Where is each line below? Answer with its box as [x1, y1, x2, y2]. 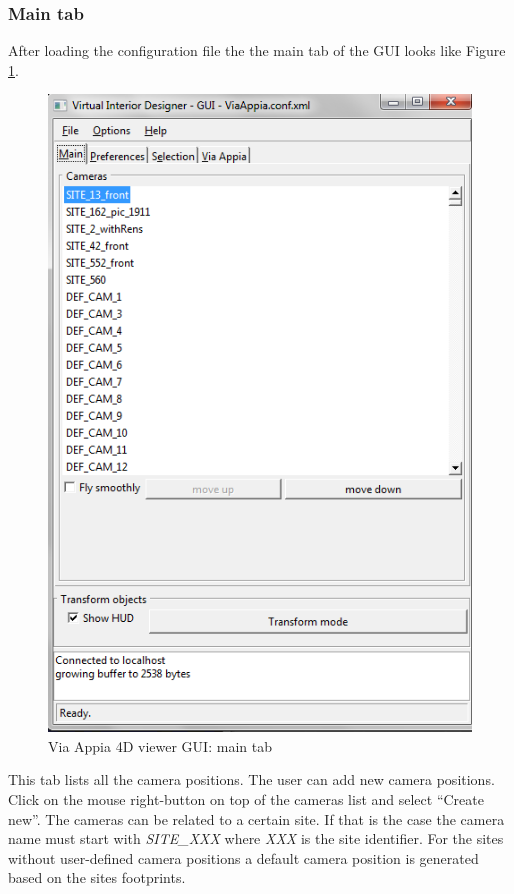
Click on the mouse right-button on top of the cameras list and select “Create [8, 788, 484, 809]
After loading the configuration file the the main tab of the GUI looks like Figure [8, 40, 506, 61]
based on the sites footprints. [8, 867, 186, 888]
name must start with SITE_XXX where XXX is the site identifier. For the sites [8, 828, 504, 849]
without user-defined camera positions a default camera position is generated [8, 847, 479, 868]
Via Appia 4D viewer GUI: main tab [48, 735, 272, 756]
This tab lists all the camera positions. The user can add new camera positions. [8, 769, 495, 790]
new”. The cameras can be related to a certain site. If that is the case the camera [8, 808, 505, 829]
